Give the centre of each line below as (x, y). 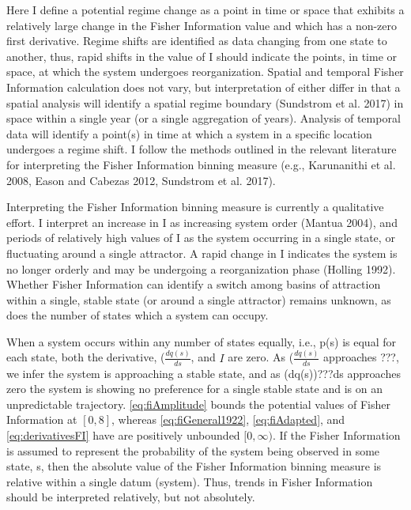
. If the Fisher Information (336, 434)
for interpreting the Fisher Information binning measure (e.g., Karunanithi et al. (201, 164)
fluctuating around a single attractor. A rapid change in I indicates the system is (202, 253)
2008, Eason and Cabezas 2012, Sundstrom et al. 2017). (141, 180)
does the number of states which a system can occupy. (138, 315)
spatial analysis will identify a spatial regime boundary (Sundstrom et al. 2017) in (205, 102)
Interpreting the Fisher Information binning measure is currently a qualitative (195, 207)
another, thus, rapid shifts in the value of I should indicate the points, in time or (202, 56)
